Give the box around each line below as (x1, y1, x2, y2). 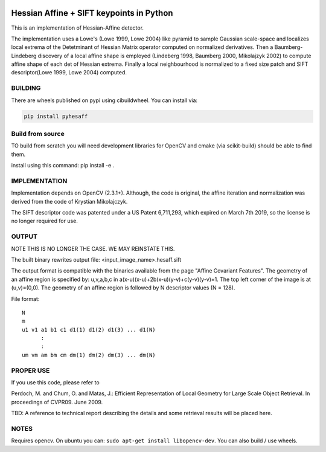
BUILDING (11, 84, 41, 92)
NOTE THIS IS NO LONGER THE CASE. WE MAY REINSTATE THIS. (11, 245, 175, 252)
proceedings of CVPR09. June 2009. (11, 398, 103, 405)
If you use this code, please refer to (11, 379, 100, 386)
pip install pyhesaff (24, 112, 88, 120)
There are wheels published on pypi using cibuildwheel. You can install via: (11, 97, 198, 104)
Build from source (11, 129, 65, 138)
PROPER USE (11, 366, 50, 375)
